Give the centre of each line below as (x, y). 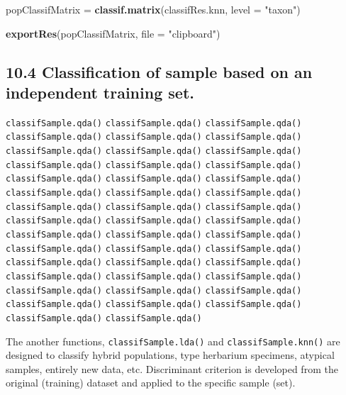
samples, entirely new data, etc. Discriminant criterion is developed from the (172, 368)
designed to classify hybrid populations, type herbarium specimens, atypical (170, 355)
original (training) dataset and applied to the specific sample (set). (151, 383)
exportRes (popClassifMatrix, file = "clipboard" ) (113, 33)
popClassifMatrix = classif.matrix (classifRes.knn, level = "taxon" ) (153, 9)
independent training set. (100, 92)
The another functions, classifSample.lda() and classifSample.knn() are (173, 341)
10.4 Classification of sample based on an (159, 71)
